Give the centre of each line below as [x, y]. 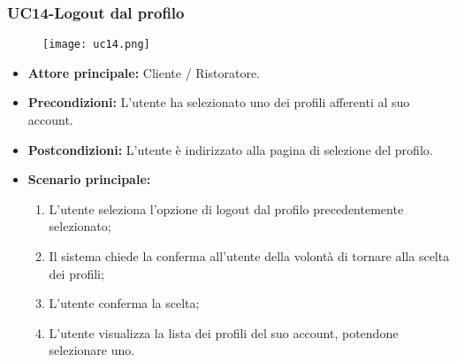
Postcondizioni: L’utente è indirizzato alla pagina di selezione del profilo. [230, 149]
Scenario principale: [89, 179]
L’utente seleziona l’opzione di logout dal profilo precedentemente [226, 208]
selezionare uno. [92, 350]
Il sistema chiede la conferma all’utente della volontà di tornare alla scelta [249, 256]
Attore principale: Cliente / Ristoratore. [144, 72]
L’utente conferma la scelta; [124, 303]
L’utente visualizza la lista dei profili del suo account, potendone [224, 332]
